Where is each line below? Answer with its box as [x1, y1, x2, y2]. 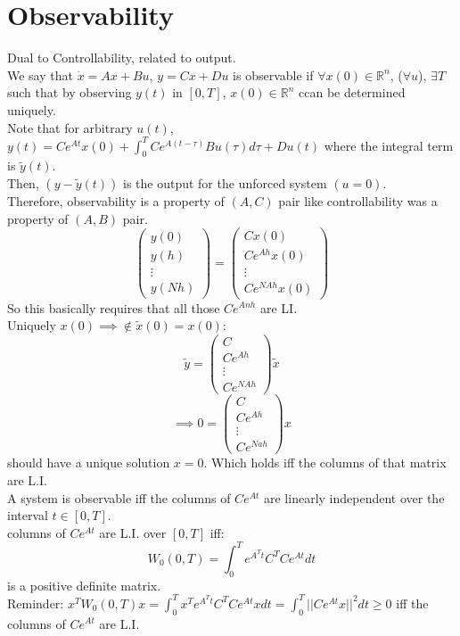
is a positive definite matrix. [7, 575, 161, 594]
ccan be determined [299, 83, 406, 102]
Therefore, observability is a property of [7, 191, 225, 210]
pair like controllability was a [278, 191, 438, 210]
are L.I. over [99, 523, 167, 541]
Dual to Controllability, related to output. [7, 48, 236, 67]
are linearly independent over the [263, 488, 445, 507]
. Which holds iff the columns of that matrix [203, 453, 447, 472]
